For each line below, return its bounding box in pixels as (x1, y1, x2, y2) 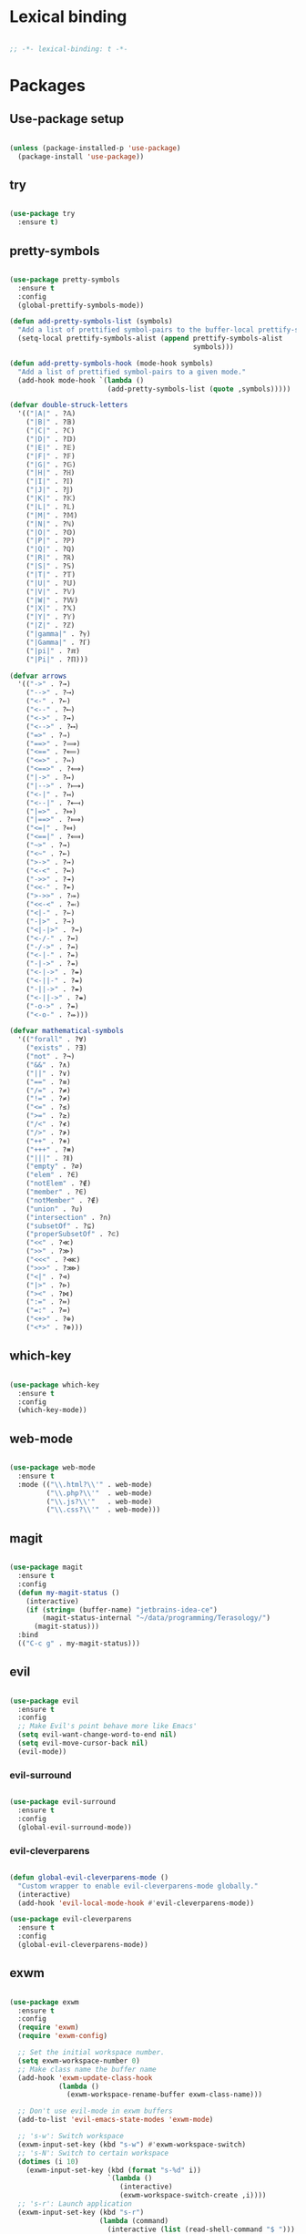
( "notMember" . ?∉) (25, 1195, 100, 1204)
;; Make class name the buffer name (17, 2065, 157, 2074)
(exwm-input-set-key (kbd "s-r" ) (17, 2208, 145, 2217)
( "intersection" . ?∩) (25, 1213, 112, 1222)
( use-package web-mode (9, 1463, 96, 1472)
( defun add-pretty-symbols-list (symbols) (9, 317, 173, 326)
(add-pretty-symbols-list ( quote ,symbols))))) (107, 384, 291, 394)
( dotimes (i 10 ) (17, 2157, 79, 2166)
